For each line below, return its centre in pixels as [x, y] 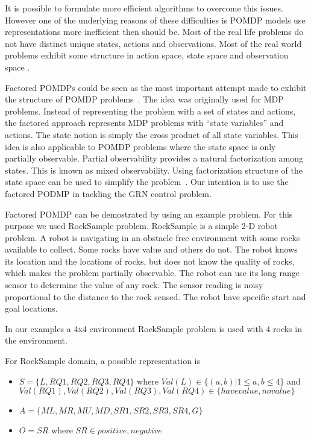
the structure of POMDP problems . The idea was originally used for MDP [144, 99]
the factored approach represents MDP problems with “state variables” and [144, 123]
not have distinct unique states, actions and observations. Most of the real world [153, 43]
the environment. [36, 340]
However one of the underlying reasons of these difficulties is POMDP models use [155, 20]
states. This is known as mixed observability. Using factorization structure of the [154, 170]
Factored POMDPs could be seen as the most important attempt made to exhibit [156, 87]
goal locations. [31, 308]
